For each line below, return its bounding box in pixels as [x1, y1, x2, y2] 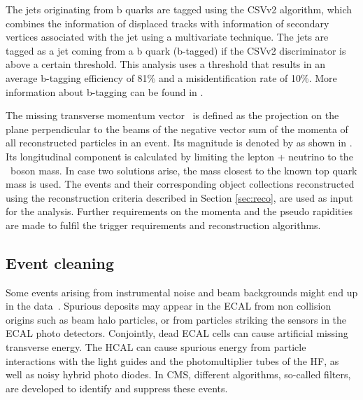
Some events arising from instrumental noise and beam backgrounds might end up [6, 284, 358, 299]
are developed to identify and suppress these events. [6, 380, 228, 395]
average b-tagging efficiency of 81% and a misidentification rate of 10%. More [6, 70, 337, 85]
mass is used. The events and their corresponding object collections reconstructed [6, 177, 355, 191]
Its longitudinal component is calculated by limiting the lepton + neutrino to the [6, 149, 353, 163]
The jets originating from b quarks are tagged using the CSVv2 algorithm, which [6, 2, 353, 16]
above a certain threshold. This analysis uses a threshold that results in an [6, 57, 326, 71]
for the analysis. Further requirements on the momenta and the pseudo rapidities [6, 204, 353, 219]
